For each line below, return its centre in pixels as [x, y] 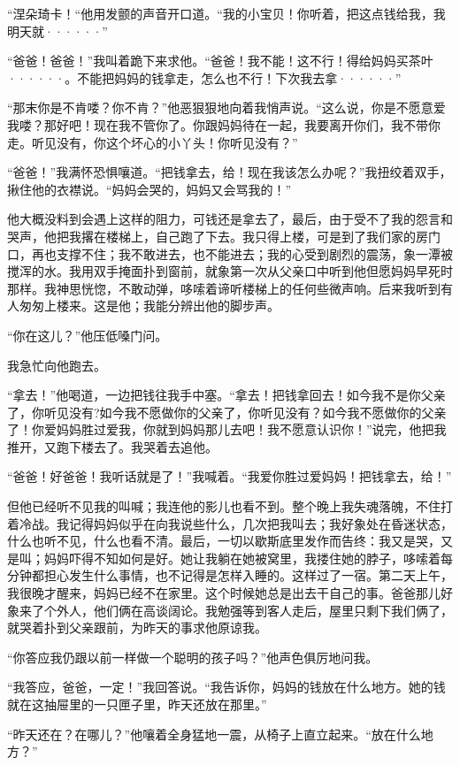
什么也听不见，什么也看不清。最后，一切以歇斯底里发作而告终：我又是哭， [224, 541]
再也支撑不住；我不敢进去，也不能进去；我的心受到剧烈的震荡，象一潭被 [242, 253]
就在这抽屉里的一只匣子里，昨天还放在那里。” [137, 704]
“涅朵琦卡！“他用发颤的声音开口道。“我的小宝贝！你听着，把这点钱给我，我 [226, 13]
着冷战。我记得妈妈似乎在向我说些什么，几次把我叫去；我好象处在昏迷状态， [230, 523]
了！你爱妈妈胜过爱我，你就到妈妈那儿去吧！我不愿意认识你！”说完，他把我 [227, 429]
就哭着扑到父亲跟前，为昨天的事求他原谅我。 [137, 627]
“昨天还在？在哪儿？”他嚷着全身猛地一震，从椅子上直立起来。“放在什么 [214, 734]
